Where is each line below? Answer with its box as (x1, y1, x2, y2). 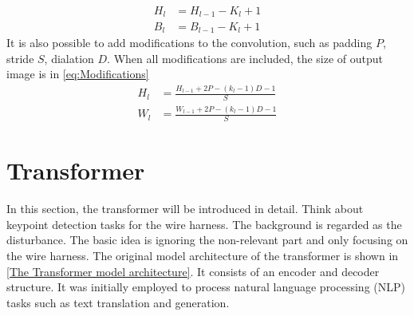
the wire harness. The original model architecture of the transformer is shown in (6, 247, 399, 263)
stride (6, 49, 34, 66)
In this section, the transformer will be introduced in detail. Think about (6, 200, 364, 217)
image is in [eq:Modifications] (6, 65, 149, 82)
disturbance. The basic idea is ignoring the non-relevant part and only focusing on (6, 231, 408, 248)
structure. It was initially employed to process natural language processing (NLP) (6, 278, 405, 295)
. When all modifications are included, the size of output (107, 49, 384, 66)
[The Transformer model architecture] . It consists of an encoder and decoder (6, 263, 380, 279)
